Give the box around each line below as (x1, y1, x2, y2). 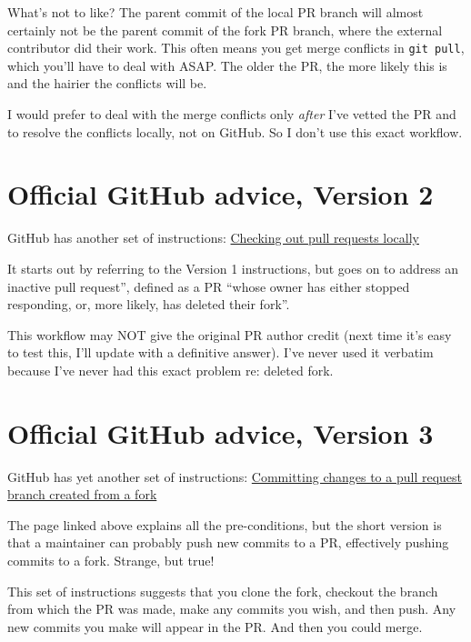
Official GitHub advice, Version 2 (7, 176, 434, 213)
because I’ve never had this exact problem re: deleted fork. (7, 360, 334, 379)
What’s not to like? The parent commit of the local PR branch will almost (7, 3, 424, 21)
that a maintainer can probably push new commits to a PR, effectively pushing (7, 533, 449, 552)
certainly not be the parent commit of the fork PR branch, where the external (7, 20, 443, 39)
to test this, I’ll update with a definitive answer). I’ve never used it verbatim (7, 343, 434, 362)
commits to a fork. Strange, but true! (7, 551, 215, 569)
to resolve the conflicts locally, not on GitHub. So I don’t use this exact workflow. (7, 122, 463, 141)
